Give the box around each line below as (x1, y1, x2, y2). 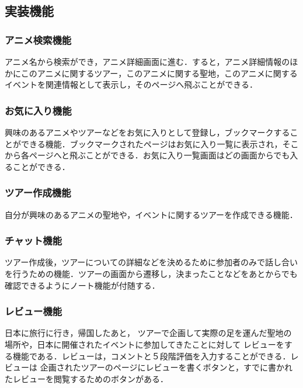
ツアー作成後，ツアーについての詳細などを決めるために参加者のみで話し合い (5, 256, 298, 268)
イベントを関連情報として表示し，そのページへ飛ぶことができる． (5, 78, 258, 91)
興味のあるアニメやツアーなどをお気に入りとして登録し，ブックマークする (5, 126, 290, 138)
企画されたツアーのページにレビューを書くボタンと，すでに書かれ (40, 361, 293, 373)
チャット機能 (5, 233, 62, 248)
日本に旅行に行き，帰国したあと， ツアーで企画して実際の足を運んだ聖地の (5, 327, 292, 339)
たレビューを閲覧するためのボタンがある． (5, 372, 168, 384)
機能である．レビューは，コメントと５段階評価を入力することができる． (12, 349, 291, 362)
